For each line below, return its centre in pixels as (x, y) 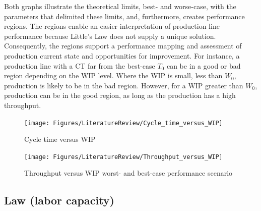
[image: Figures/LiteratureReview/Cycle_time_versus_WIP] (123, 123)
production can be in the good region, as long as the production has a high (120, 95)
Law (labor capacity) (59, 200)
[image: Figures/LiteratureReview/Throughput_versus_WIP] (123, 157)
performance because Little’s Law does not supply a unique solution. (110, 36)
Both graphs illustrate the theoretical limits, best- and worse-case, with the (120, 6)
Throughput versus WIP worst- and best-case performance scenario (128, 173)
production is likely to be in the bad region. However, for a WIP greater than (124, 85)
